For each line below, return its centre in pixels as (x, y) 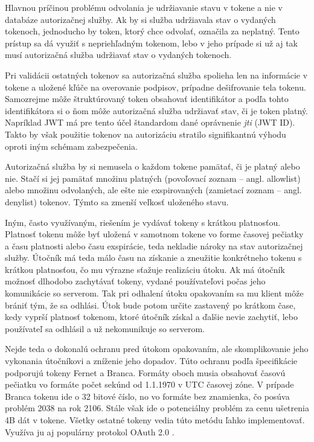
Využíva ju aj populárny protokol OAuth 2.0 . (90, 431)
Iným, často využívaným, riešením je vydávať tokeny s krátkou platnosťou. (143, 222)
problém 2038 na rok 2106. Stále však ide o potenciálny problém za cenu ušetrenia (157, 408)
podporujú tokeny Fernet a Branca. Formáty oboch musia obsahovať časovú (145, 372)
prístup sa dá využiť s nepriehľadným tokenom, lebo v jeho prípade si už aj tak (152, 43)
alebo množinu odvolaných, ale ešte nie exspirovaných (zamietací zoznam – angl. (153, 190)
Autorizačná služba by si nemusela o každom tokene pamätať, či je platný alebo (152, 166)
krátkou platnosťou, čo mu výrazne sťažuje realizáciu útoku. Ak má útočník (145, 269)
